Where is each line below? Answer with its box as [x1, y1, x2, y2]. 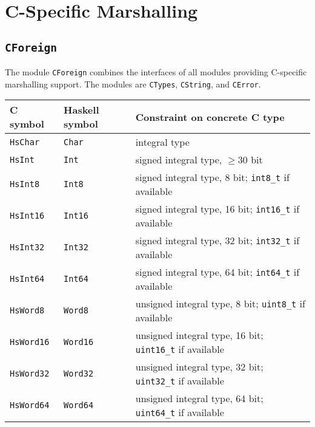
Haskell [64, 103, 99, 117]
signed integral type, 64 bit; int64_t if [135, 265, 300, 279]
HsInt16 [10, 211, 45, 221]
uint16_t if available [135, 342, 224, 357]
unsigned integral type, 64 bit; [135, 391, 264, 406]
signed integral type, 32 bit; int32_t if [135, 233, 300, 248]
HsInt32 [10, 242, 45, 253]
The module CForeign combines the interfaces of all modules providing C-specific [5, 66, 307, 78]
